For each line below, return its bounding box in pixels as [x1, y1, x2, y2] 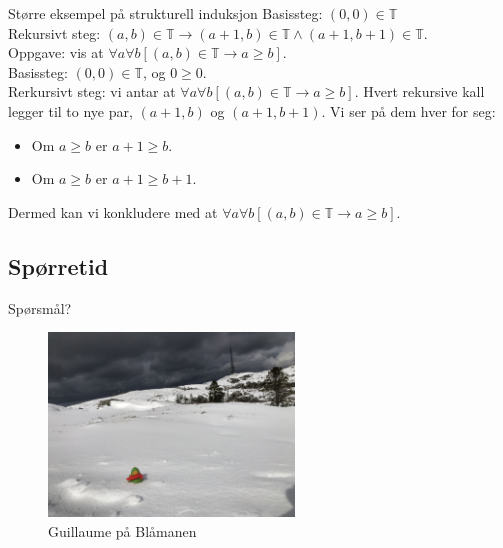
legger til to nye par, [8, 100, 133, 121]
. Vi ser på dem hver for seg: [321, 100, 496, 121]
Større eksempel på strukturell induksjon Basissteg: [8, 3, 323, 23]
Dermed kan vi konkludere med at [8, 201, 218, 222]
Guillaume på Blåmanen [48, 520, 197, 541]
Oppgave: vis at [8, 42, 104, 63]
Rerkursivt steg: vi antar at [8, 81, 176, 102]
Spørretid [8, 250, 109, 281]
